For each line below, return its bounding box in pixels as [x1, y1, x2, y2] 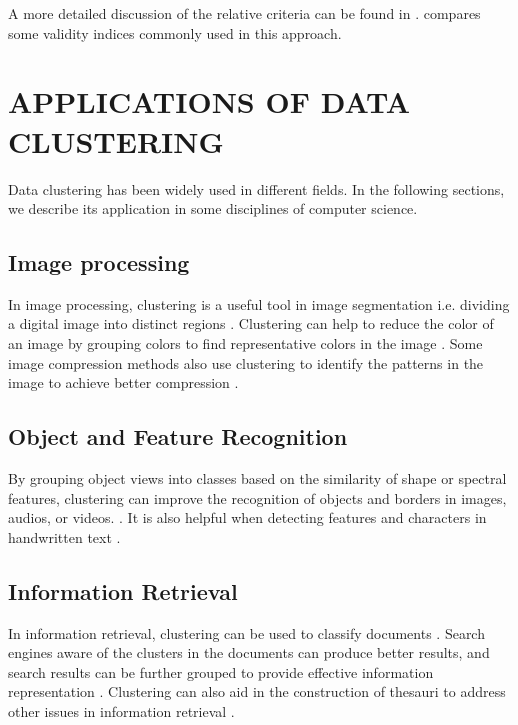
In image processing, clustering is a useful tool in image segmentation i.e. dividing [8, 293, 510, 314]
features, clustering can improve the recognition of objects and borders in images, [8, 487, 507, 508]
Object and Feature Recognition [8, 421, 348, 452]
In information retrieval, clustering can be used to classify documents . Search [8, 622, 485, 643]
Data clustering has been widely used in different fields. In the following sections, [8, 178, 505, 199]
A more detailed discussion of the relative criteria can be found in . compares [8, 3, 481, 23]
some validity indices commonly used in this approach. [8, 22, 342, 43]
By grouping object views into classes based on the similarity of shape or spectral [8, 468, 507, 489]
